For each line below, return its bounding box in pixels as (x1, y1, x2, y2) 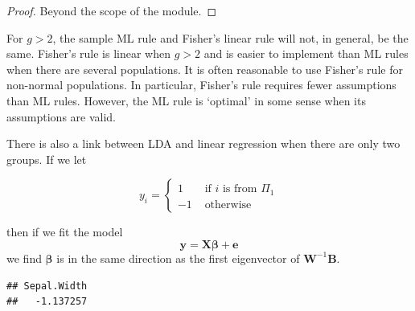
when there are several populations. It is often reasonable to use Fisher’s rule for (6, 60, 403, 77)
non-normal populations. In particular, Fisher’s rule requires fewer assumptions (6, 76, 397, 93)
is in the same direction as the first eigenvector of (56, 249, 300, 266)
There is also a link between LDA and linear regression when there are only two (6, 135, 401, 152)
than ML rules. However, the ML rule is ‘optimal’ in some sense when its (6, 92, 366, 108)
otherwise (204, 198, 252, 211)
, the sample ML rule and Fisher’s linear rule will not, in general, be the (52, 29, 409, 46)
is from (222, 183, 257, 195)
